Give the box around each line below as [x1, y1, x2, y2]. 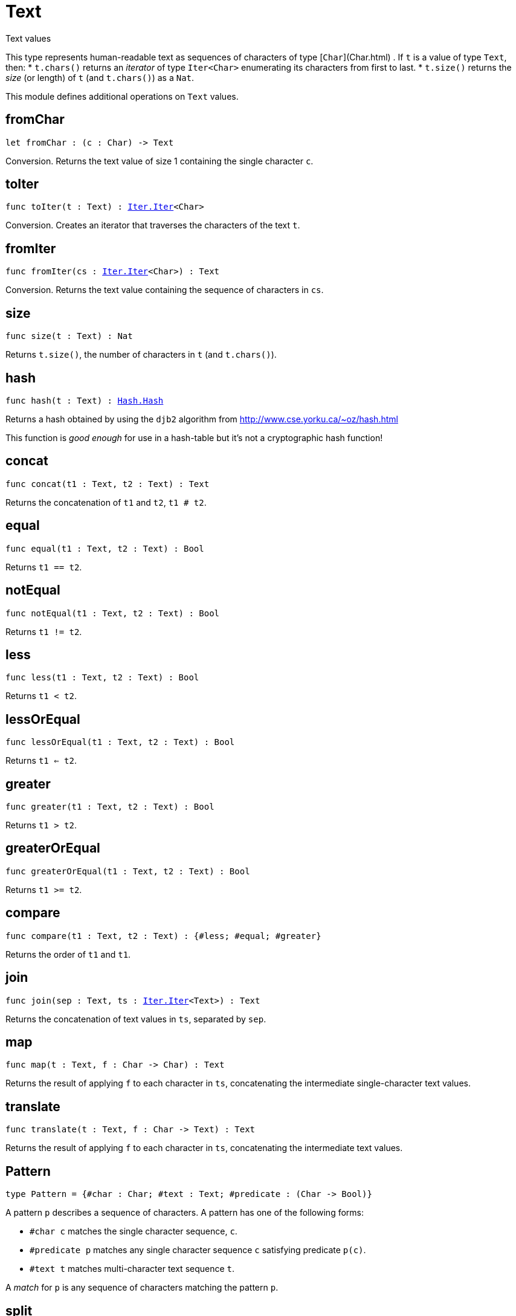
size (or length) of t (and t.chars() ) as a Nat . [5, 72, 195, 83]
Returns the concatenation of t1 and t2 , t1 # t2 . [5, 497, 207, 508]
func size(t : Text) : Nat [5, 331, 133, 341]
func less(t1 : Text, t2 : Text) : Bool [5, 673, 199, 683]
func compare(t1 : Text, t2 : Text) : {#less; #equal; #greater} [5, 931, 321, 941]
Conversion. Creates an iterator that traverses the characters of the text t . [5, 220, 300, 231]
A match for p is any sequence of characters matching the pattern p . [5, 1282, 279, 1293]
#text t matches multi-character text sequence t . [30, 1263, 235, 1274]
